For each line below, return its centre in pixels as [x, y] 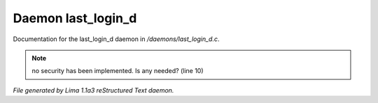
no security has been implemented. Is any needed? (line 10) [118, 71]
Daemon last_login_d [75, 18]
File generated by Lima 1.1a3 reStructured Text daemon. [93, 90]
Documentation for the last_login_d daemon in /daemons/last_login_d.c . [116, 39]
